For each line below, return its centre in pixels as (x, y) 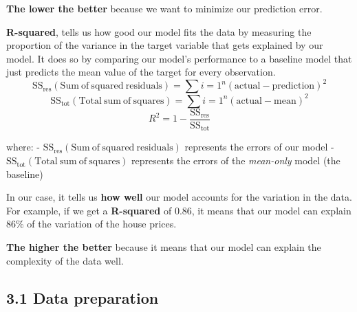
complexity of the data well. (65, 260)
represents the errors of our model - (259, 147)
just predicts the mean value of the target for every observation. (141, 72)
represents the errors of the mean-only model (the (236, 160)
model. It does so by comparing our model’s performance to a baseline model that (179, 58)
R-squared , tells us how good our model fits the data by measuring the (159, 31)
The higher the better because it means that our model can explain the (164, 247)
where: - (23, 147)
